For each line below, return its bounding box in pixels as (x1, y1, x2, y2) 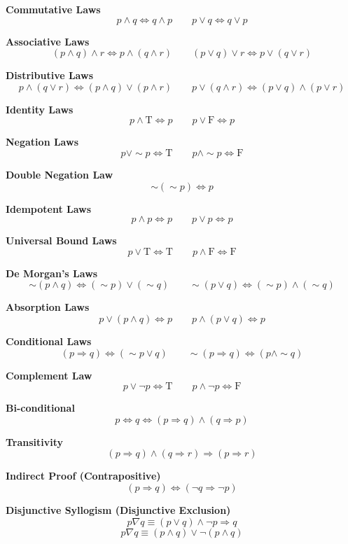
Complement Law (6, 368, 92, 382)
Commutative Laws (6, 2, 101, 16)
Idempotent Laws (6, 201, 92, 216)
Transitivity (6, 434, 64, 449)
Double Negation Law (6, 167, 113, 181)
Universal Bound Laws (6, 233, 117, 248)
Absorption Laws (6, 300, 90, 314)
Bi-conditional (6, 400, 75, 415)
